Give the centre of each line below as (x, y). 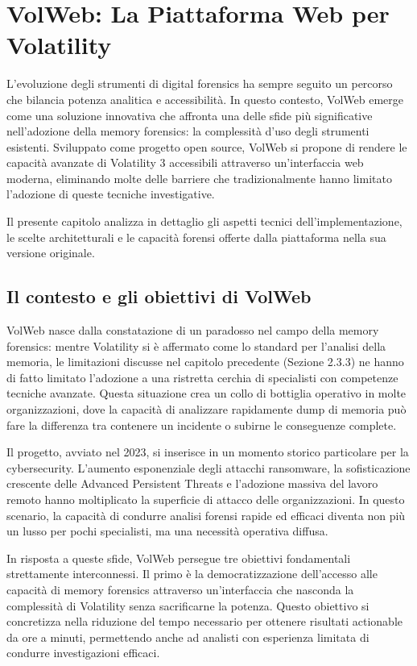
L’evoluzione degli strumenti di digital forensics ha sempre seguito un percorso (200, 83)
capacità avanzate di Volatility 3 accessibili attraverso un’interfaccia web (185, 162)
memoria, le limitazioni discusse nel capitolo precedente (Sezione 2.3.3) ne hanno (205, 362)
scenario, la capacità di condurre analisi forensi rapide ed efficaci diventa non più (206, 515)
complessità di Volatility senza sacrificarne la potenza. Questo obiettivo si (188, 605)
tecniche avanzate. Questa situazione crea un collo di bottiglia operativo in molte (206, 393)
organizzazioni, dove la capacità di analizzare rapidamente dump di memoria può (206, 409)
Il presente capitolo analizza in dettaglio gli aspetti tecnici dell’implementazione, (204, 221)
